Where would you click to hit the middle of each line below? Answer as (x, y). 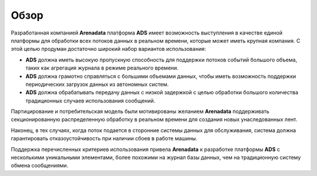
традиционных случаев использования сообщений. (90, 101)
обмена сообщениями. (40, 165)
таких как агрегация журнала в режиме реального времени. (102, 68)
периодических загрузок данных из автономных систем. (97, 84)
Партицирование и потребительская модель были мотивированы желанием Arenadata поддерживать (140, 112)
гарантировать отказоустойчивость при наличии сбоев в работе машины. (104, 139)
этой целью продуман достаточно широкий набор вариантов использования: (108, 49)
